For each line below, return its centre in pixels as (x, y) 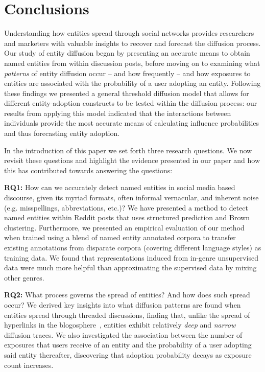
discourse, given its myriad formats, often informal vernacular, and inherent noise (131, 197)
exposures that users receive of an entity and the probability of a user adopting (128, 345)
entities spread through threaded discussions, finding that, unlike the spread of (127, 315)
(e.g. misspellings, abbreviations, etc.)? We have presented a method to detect (126, 207)
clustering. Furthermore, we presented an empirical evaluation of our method (124, 227)
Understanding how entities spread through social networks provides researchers (129, 33)
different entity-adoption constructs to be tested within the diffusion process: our (131, 103)
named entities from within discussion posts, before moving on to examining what (132, 63)
